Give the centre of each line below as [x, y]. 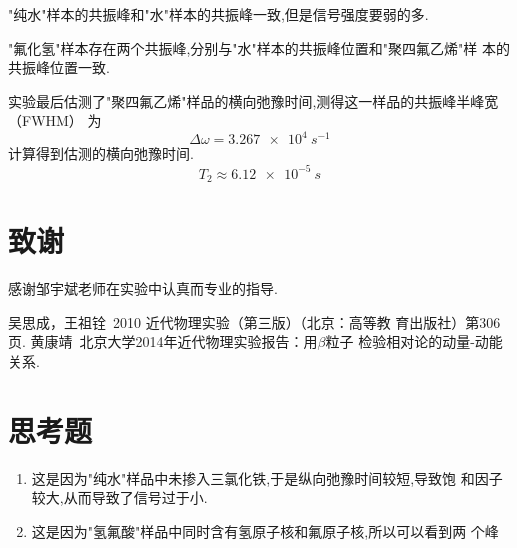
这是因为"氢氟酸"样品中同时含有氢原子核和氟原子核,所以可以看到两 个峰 [265, 530]
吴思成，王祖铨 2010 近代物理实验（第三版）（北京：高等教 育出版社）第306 [254, 321]
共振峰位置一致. [59, 67]
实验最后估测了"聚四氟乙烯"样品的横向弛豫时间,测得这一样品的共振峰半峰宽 [253, 100]
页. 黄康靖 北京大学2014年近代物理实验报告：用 [163, 341]
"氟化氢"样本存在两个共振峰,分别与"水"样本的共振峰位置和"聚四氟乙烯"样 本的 [259, 47]
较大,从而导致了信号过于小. [119, 497]
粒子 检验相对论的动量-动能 [414, 341]
